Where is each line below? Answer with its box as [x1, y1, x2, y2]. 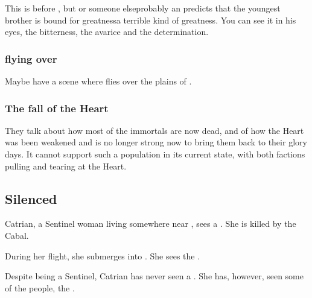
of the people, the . [5, 281, 75, 294]
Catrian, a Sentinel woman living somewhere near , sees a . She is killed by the [5, 217, 296, 230]
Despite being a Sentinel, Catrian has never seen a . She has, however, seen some [5, 270, 304, 282]
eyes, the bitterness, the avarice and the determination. [5, 25, 209, 38]
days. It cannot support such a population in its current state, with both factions [5, 148, 305, 160]
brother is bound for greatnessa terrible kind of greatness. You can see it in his [5, 13, 296, 26]
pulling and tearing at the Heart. [5, 159, 127, 172]
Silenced [5, 189, 57, 208]
